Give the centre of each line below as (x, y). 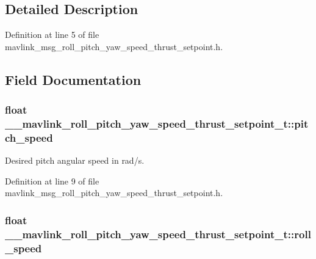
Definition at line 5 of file (52, 35)
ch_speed (29, 137)
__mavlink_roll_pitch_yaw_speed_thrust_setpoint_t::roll (158, 234)
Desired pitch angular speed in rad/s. (75, 160)
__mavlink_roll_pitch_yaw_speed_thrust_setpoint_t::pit (157, 124)
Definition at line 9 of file (52, 181)
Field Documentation (73, 79)
